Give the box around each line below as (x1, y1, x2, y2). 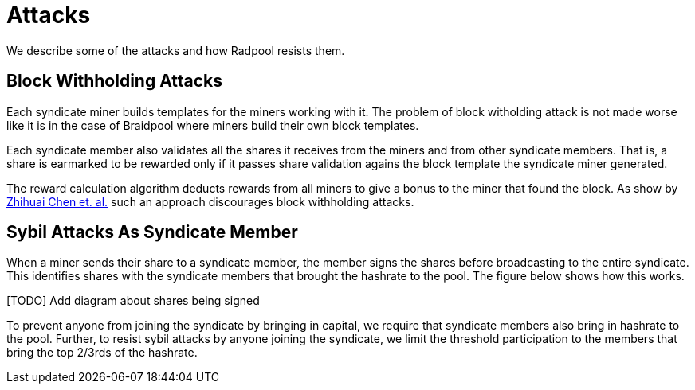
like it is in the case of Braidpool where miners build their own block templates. (6, 118, 419, 132)
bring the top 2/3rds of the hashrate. (6, 345, 198, 360)
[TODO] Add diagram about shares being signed (6, 294, 260, 308)
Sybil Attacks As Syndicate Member (6, 222, 298, 243)
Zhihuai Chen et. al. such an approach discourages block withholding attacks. (6, 194, 414, 209)
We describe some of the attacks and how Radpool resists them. (6, 43, 345, 57)
